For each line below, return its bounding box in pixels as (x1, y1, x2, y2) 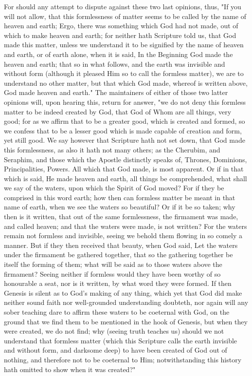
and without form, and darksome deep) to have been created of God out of (4, 345, 227, 355)
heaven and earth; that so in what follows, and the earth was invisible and (4, 58, 225, 69)
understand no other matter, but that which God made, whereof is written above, (4, 77, 248, 88)
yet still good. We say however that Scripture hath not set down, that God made (4, 135, 245, 145)
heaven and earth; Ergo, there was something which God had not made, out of (4, 20, 238, 31)
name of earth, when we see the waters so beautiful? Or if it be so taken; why (4, 202, 235, 212)
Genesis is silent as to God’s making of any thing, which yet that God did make (4, 287, 242, 298)
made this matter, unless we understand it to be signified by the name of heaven (4, 39, 244, 50)
